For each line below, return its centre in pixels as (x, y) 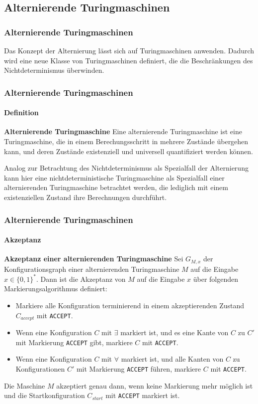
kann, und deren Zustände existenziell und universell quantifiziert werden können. (129, 151)
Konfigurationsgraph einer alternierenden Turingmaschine (92, 269)
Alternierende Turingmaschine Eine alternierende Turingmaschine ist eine (123, 131)
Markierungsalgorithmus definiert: (56, 289)
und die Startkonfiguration (44, 395)
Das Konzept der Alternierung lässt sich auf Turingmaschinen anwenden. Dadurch (129, 50)
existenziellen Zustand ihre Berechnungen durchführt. (86, 197)
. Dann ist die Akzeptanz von (81, 279)
